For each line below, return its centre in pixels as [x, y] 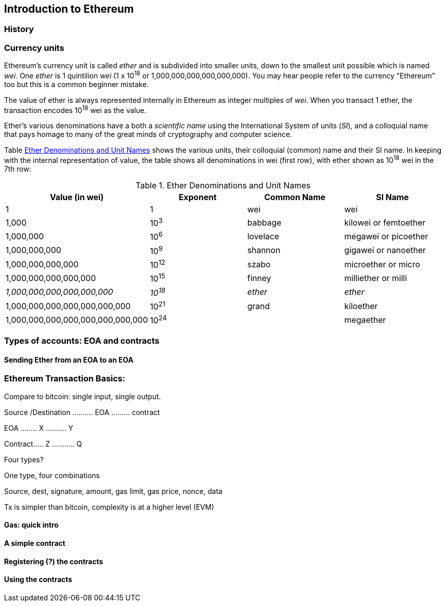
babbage [264, 222]
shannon [264, 250]
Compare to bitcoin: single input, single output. [82, 396]
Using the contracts [38, 580]
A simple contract [35, 543]
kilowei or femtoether [385, 222]
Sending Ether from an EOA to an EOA [69, 360]
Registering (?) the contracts [54, 561]
